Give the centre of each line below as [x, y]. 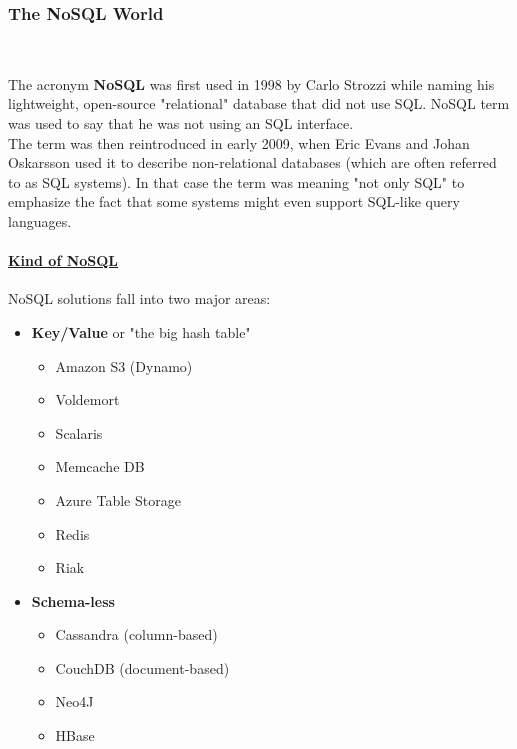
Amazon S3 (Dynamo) [124, 365]
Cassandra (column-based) [136, 634]
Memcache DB [100, 466]
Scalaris [79, 432]
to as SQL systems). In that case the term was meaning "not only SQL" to [236, 181]
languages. [40, 220]
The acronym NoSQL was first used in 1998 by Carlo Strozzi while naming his [251, 83]
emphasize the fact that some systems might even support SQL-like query [234, 201]
